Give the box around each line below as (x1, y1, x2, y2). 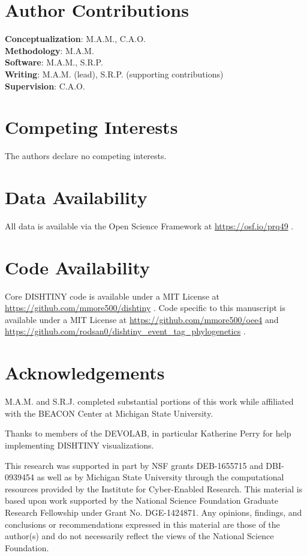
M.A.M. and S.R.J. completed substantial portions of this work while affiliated (5, 395, 294, 408)
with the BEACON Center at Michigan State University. (5, 406, 213, 419)
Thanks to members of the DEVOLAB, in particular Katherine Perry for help (5, 427, 291, 440)
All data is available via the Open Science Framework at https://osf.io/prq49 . (5, 219, 294, 232)
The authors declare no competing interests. (5, 150, 167, 162)
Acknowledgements (5, 360, 165, 385)
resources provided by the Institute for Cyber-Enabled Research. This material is (5, 482, 303, 495)
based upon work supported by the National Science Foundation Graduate (5, 494, 279, 507)
